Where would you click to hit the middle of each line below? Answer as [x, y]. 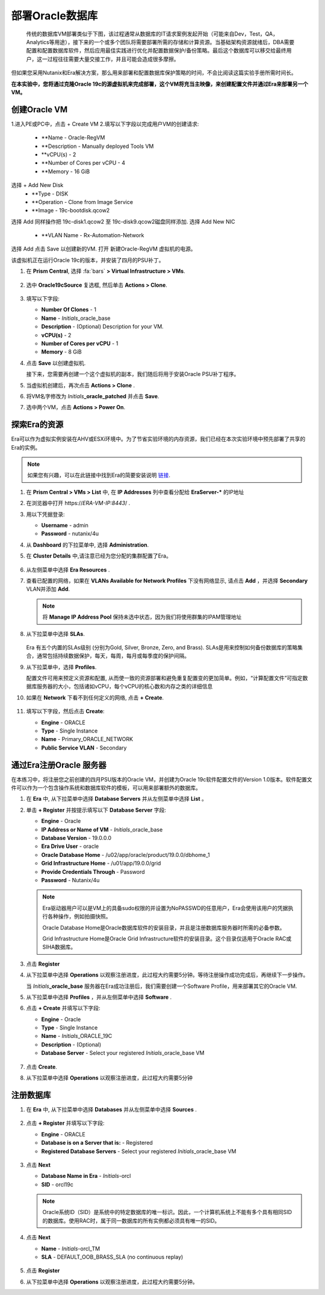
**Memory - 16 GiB [66, 171]
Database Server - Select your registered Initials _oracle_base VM [123, 1053]
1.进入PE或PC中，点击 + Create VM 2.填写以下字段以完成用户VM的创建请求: [105, 124]
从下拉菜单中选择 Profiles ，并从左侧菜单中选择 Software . [99, 997]
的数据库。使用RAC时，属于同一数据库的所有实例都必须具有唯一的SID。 [131, 1220]
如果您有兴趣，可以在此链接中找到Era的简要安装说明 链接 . [99, 475]
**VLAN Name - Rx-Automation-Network [93, 235]
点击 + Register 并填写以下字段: [65, 1123]
